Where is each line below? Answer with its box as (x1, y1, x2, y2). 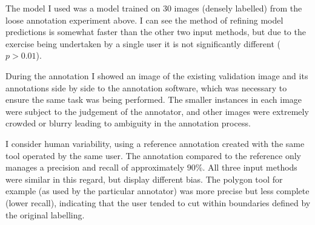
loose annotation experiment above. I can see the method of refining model (5, 13, 283, 26)
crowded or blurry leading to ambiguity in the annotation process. (5, 117, 251, 129)
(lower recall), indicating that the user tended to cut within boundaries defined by (5, 196, 311, 209)
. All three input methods (202, 161, 297, 174)
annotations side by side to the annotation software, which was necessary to (5, 81, 287, 94)
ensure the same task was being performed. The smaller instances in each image (5, 93, 302, 106)
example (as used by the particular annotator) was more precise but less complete (5, 184, 310, 197)
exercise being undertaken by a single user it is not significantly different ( (5, 37, 280, 50)
